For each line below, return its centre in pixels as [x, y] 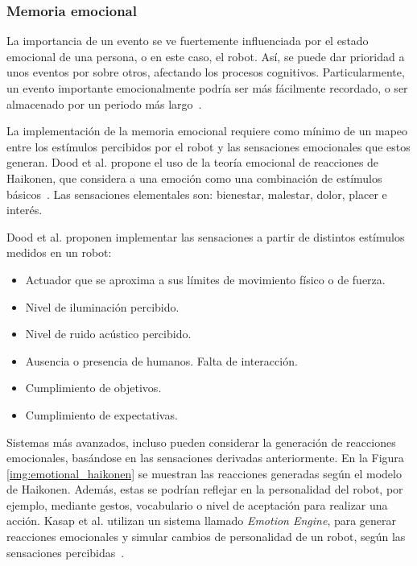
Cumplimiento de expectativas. [101, 414]
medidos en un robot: [59, 252]
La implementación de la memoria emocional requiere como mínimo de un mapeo [207, 131]
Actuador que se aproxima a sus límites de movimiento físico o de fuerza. [205, 279]
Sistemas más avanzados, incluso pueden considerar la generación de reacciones [201, 442]
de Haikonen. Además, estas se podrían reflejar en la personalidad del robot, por [205, 489]
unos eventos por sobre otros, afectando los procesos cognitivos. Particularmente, [206, 72]
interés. [25, 210]
